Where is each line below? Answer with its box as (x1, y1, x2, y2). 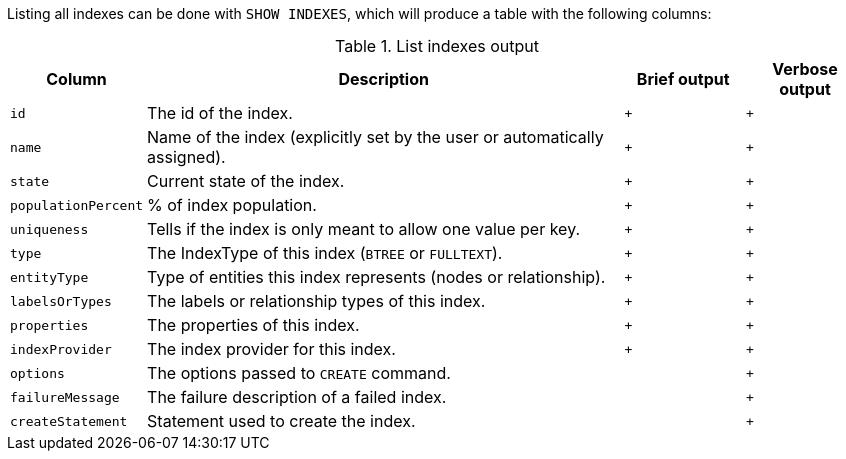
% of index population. (147, 195, 317, 215)
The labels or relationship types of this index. (147, 291, 486, 311)
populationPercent (10, 197, 144, 213)
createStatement (10, 413, 128, 429)
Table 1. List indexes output (335, 36, 539, 56)
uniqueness (10, 221, 89, 237)
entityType (10, 269, 89, 285)
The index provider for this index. (147, 339, 396, 359)
